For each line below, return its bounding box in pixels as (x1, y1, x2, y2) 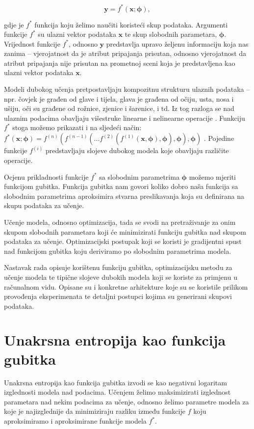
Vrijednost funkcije (4, 38, 60, 49)
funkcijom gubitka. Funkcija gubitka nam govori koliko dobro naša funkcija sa (4, 181, 238, 191)
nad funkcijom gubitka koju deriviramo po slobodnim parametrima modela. (4, 245, 231, 256)
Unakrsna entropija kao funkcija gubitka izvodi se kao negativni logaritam (4, 377, 227, 387)
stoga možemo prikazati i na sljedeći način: (12, 122, 142, 133)
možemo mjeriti (189, 171, 236, 182)
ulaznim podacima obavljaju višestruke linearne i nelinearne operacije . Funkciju (4, 112, 245, 123)
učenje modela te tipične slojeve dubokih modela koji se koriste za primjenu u (4, 272, 237, 282)
